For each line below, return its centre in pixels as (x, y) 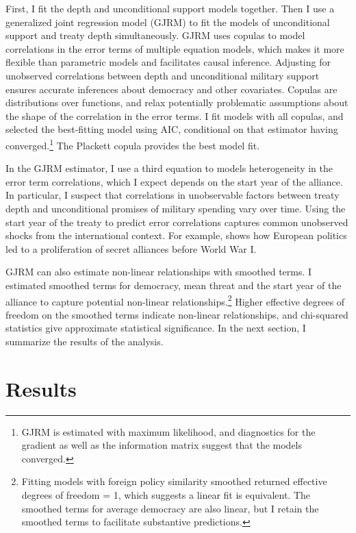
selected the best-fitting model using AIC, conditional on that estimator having (172, 129)
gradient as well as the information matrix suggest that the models (162, 445)
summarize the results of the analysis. (85, 341)
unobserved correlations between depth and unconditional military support (163, 75)
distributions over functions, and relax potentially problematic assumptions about (177, 102)
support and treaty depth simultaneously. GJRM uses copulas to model (155, 35)
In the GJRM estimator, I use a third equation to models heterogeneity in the (169, 168)
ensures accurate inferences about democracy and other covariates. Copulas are (171, 89)
